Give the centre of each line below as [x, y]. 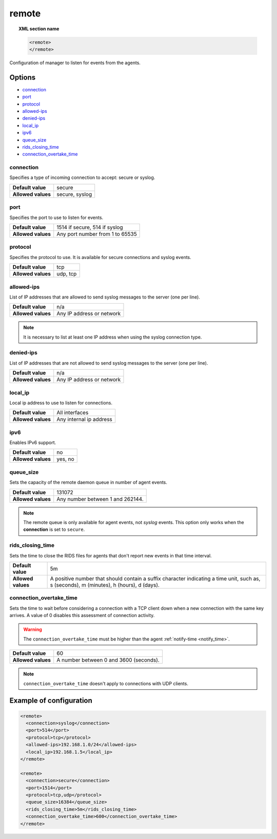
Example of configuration [51, 701]
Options [23, 77]
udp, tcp [67, 274]
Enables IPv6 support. [33, 443]
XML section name [39, 29]
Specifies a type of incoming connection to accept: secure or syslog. [82, 177]
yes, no [65, 459]
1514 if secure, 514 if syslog [90, 227]
